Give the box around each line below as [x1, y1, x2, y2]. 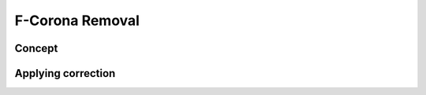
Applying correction [14, 67, 116, 80]
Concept [14, 42, 58, 55]
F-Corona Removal [14, 12, 140, 29]
